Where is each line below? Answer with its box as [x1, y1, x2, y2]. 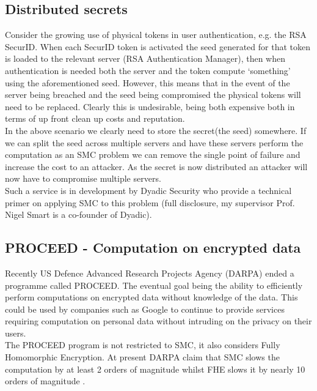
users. [5, 326, 26, 339]
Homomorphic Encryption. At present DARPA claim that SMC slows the [5, 351, 280, 363]
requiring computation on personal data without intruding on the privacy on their [5, 315, 312, 327]
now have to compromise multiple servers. [5, 172, 161, 185]
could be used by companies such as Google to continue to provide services [5, 302, 285, 315]
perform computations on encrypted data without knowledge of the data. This [5, 291, 298, 303]
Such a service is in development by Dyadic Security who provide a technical [5, 184, 292, 196]
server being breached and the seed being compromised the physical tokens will [5, 88, 301, 101]
